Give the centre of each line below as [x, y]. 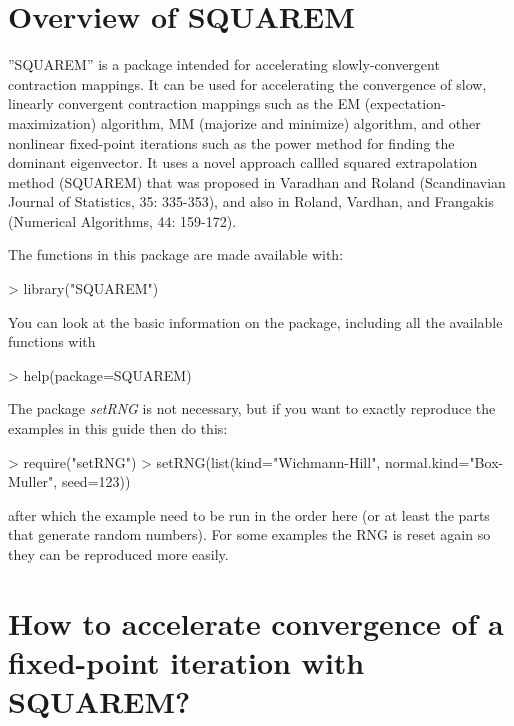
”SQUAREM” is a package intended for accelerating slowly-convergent [224, 64]
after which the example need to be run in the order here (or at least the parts [249, 514]
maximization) [52, 122]
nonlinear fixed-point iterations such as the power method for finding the [231, 142]
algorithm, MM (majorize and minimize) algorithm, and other [290, 122]
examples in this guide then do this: [118, 428]
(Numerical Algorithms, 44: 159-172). [122, 220]
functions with [52, 341]
